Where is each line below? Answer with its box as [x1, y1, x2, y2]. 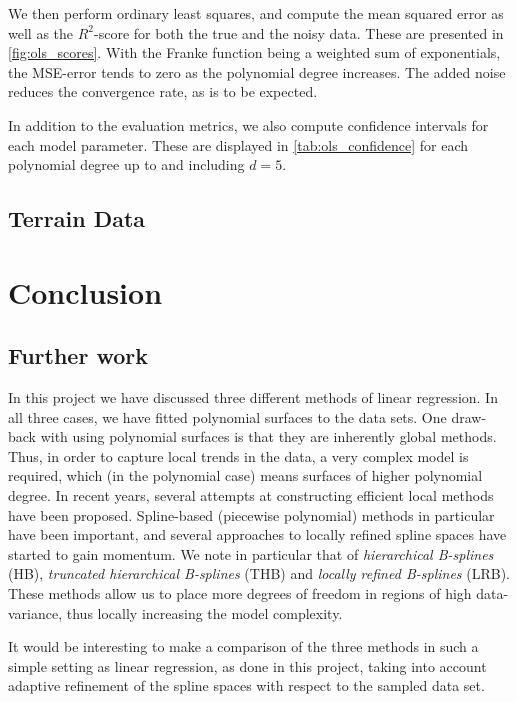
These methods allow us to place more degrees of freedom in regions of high [8, 583, 472, 604]
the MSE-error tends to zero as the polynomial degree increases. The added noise [8, 61, 506, 82]
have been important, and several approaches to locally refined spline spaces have [8, 524, 507, 545]
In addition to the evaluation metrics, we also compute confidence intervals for [8, 114, 489, 135]
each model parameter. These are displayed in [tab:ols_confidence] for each [8, 134, 469, 155]
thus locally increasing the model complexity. [66, 602, 343, 623]
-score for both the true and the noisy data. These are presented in [94, 22, 504, 43]
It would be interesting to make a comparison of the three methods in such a [8, 636, 479, 657]
